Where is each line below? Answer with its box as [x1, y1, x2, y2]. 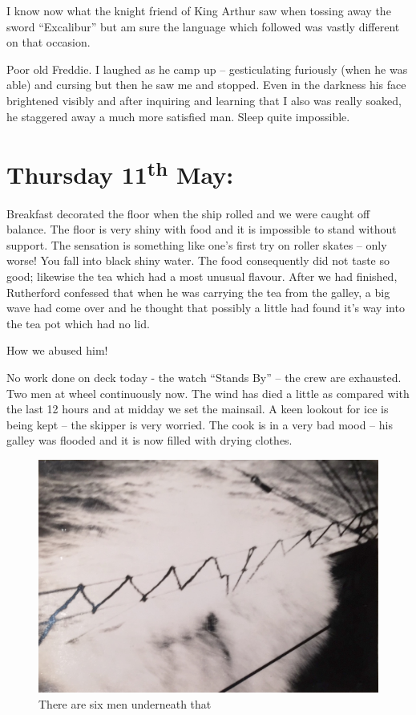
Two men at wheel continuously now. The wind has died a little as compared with [6, 384, 410, 401]
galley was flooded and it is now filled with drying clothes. [6, 432, 293, 449]
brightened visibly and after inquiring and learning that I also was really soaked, [6, 91, 402, 108]
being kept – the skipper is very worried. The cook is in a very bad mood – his [6, 416, 393, 433]
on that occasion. [6, 34, 91, 51]
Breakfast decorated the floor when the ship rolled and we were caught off [6, 205, 370, 221]
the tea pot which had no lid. [6, 315, 150, 331]
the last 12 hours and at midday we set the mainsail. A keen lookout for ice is [6, 400, 389, 417]
